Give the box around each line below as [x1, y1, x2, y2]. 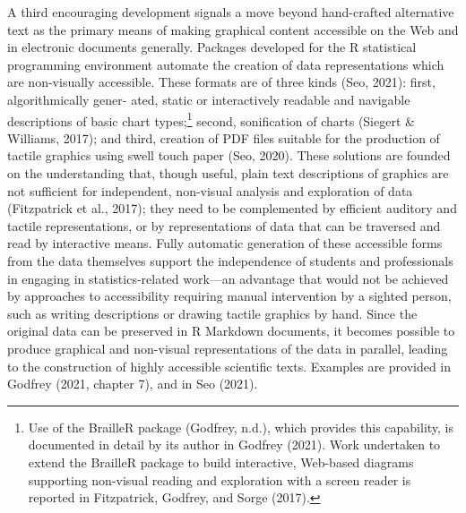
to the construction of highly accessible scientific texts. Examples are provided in [7, 356, 452, 375]
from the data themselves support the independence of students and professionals [7, 251, 453, 269]
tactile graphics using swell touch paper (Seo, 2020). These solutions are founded [7, 146, 451, 165]
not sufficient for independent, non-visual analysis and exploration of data [7, 181, 413, 200]
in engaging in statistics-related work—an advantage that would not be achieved [7, 269, 449, 287]
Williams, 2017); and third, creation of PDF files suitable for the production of [7, 128, 440, 147]
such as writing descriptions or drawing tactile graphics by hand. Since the [7, 304, 418, 322]
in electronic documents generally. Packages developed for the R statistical [7, 38, 417, 56]
